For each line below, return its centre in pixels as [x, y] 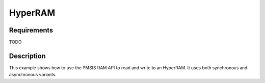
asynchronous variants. [33, 75]
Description [27, 56]
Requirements [31, 30]
